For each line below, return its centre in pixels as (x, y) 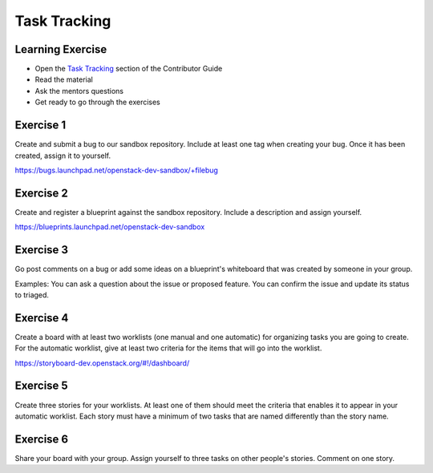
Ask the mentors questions (79, 91)
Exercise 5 (41, 386)
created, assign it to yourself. (63, 156)
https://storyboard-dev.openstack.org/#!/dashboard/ (102, 363)
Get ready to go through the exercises (97, 102)
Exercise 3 (41, 250)
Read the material (64, 79)
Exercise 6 (41, 439)
